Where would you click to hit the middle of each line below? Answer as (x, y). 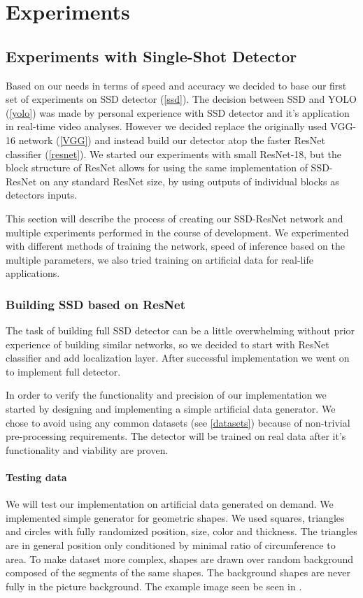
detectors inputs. (42, 195)
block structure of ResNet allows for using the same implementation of (157, 168)
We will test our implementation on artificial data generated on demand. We (170, 504)
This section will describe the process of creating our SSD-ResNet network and (175, 218)
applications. (33, 273)
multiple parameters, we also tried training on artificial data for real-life (159, 259)
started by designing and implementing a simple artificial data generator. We (171, 409)
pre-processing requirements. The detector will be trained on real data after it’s (176, 436)
